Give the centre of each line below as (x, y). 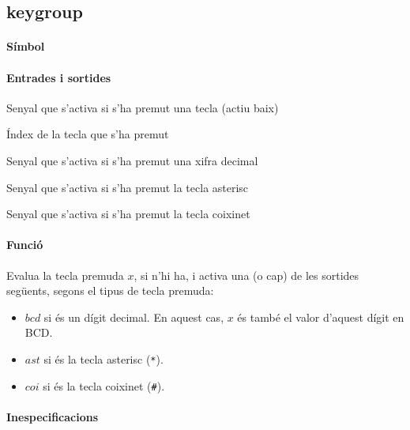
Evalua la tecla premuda (65, 275)
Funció (25, 245)
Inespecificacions (53, 416)
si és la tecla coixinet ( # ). (104, 385)
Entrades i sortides (59, 77)
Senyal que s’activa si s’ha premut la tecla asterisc (128, 187)
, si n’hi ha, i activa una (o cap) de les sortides (246, 275)
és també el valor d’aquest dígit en (321, 317)
